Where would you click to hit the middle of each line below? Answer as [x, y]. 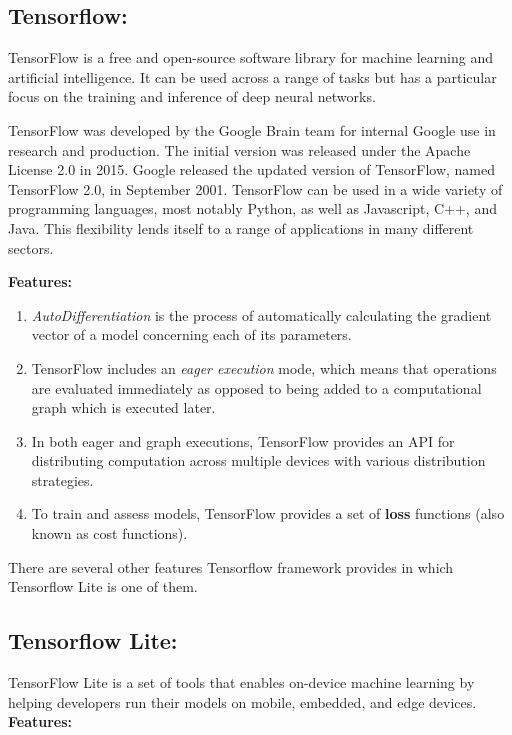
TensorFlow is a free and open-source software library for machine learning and [250, 57]
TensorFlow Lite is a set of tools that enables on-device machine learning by [241, 682]
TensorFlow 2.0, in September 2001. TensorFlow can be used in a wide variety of [255, 188]
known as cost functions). [109, 533]
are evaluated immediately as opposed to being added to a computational [256, 387]
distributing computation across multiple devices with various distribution [258, 460]
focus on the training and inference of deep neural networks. [192, 96]
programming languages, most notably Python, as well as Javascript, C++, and [252, 208]
